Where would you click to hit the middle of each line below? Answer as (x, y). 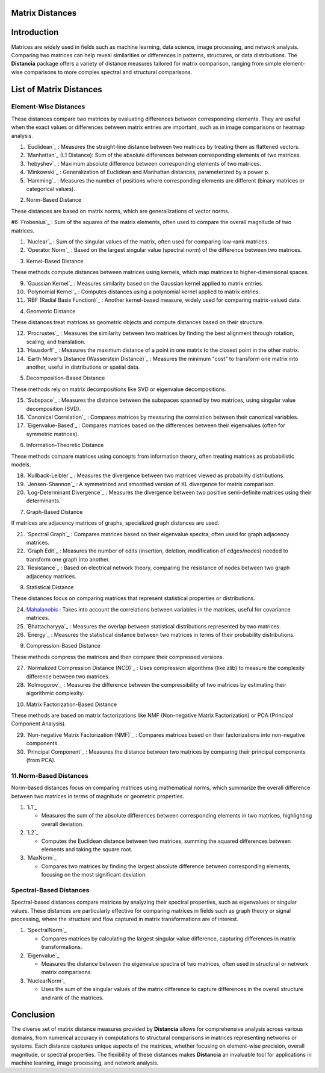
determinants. (43, 501)
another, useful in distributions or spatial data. (83, 367)
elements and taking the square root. (87, 849)
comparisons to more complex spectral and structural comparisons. (108, 72)
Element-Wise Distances (48, 107)
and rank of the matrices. (73, 998)
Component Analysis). (39, 724)
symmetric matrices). (53, 434)
